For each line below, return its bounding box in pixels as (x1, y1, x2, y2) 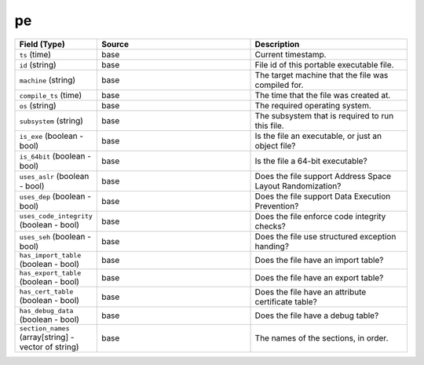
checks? (254, 221, 287, 232)
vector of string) (19, 341, 79, 352)
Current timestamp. (254, 49, 327, 60)
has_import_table (19, 251, 82, 259)
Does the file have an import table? (254, 255, 384, 266)
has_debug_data (19, 306, 74, 315)
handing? (254, 240, 290, 251)
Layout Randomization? (254, 181, 342, 192)
